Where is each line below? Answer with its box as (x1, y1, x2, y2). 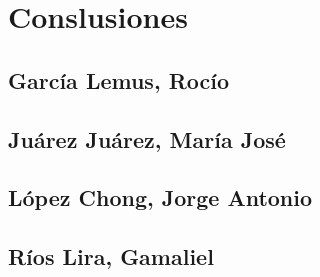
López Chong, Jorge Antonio (8, 182, 313, 213)
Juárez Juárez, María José (8, 123, 286, 154)
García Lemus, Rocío (8, 64, 230, 95)
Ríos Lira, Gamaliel (8, 241, 214, 272)
